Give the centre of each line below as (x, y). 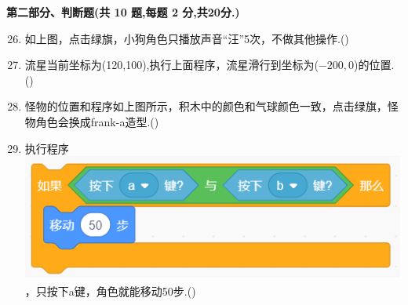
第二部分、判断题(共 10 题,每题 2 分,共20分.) (123, 12)
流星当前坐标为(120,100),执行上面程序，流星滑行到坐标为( (171, 65)
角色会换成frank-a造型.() (97, 121)
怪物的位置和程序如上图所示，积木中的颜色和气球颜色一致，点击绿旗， (206, 106)
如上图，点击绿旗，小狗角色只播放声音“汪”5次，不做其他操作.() (187, 38)
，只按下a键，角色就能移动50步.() (110, 290)
